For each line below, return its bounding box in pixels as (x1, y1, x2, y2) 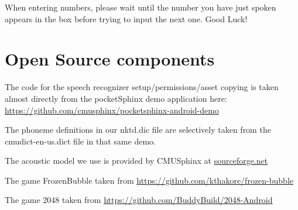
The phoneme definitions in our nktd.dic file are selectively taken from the (5, 123, 271, 136)
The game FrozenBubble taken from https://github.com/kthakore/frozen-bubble (5, 174, 293, 186)
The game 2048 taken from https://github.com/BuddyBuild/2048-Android (5, 194, 273, 206)
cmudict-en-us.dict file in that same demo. (5, 135, 156, 147)
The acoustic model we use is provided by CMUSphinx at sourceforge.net (5, 154, 268, 167)
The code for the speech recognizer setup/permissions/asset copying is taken (5, 81, 279, 93)
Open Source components (5, 47, 215, 71)
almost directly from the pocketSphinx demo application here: (5, 92, 227, 104)
